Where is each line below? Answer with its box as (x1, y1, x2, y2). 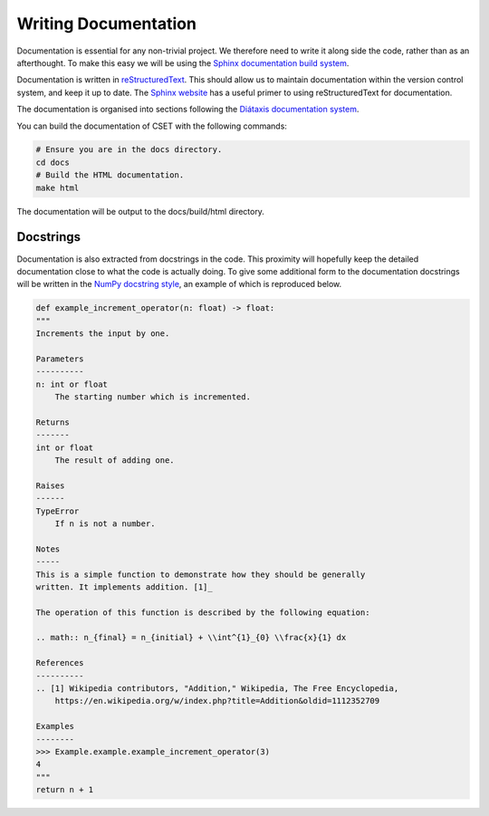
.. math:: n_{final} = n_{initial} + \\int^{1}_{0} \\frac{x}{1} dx (35, 632, 347, 643)
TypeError (35, 505, 80, 516)
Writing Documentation (16, 14, 197, 34)
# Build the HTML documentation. (35, 170, 185, 180)
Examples (35, 721, 75, 732)
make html (35, 182, 80, 193)
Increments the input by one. (35, 329, 170, 339)
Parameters (35, 353, 84, 364)
